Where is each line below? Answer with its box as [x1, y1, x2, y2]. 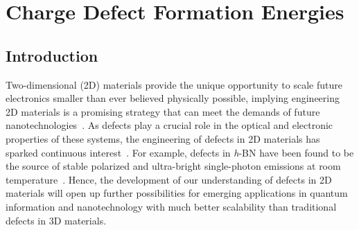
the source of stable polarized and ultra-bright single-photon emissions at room [6, 159, 341, 173]
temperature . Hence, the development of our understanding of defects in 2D [6, 172, 332, 186]
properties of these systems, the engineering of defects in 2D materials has [6, 131, 320, 145]
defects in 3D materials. [6, 213, 107, 227]
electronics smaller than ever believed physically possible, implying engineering [6, 91, 340, 105]
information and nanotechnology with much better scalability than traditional [6, 199, 337, 213]
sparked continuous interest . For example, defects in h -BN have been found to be [6, 145, 354, 159]
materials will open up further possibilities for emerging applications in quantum [6, 186, 348, 200]
